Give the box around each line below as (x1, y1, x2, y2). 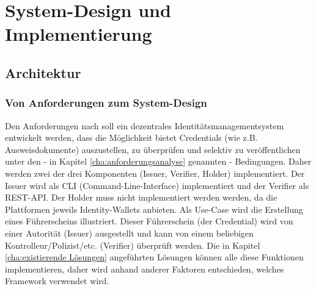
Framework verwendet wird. (5, 274, 109, 287)
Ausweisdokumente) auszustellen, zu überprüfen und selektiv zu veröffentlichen (5, 143, 301, 155)
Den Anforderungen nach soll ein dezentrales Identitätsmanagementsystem (5, 119, 284, 132)
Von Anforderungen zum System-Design (5, 95, 207, 110)
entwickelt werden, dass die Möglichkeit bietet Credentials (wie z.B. (5, 131, 258, 144)
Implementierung (5, 21, 152, 46)
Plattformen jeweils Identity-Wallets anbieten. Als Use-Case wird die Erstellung (5, 202, 303, 215)
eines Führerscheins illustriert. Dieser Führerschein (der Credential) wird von (5, 215, 293, 227)
